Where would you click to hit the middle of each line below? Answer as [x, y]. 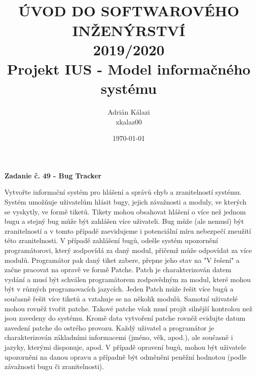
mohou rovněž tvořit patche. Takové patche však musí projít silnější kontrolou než [128, 308]
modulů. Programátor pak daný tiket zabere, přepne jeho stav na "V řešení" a [122, 260]
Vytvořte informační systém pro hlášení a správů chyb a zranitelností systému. [123, 192]
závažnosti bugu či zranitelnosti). [54, 366]
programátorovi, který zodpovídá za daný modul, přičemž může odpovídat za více [128, 250]
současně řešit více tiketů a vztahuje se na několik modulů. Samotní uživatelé [121, 298]
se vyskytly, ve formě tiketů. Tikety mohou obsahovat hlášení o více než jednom [125, 211]
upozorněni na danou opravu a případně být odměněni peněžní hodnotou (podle [126, 356]
